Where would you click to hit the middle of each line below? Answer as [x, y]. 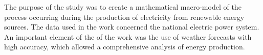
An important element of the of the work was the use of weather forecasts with [128, 36]
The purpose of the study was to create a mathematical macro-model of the [123, 7]
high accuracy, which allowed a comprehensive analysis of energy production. [125, 47]
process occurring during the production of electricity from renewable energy [124, 17]
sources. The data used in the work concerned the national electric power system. [132, 27]
